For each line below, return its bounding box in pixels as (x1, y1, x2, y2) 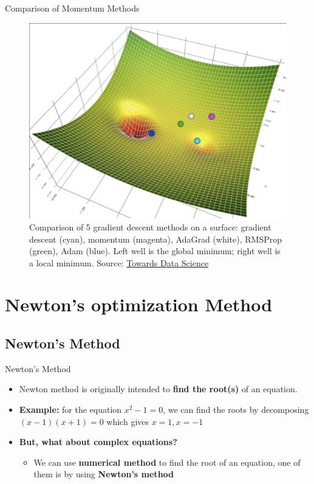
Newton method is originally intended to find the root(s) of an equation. (19, 382, 298, 395)
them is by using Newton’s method (33, 468, 174, 480)
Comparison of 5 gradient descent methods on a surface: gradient (29, 220, 271, 233)
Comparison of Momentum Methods (5, 2, 140, 14)
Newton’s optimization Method (5, 292, 273, 317)
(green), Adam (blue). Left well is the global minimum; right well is (29, 244, 281, 257)
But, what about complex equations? (19, 435, 177, 448)
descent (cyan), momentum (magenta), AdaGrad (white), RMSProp (29, 232, 282, 245)
